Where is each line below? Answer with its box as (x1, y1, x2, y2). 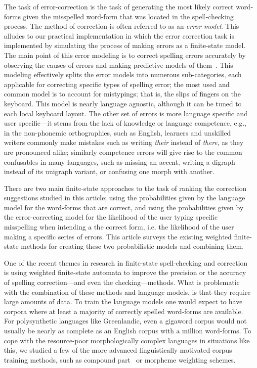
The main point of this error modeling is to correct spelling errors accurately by (4, 49, 246, 60)
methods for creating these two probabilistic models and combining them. (21, 241, 244, 251)
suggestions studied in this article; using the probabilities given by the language (4, 192, 245, 203)
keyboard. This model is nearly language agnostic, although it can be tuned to (4, 98, 242, 108)
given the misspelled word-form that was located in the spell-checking (23, 11, 234, 21)
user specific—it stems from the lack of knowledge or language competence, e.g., (4, 118, 247, 128)
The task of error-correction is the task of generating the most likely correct (4, 1, 234, 11)
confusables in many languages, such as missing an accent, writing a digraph (4, 156, 235, 167)
